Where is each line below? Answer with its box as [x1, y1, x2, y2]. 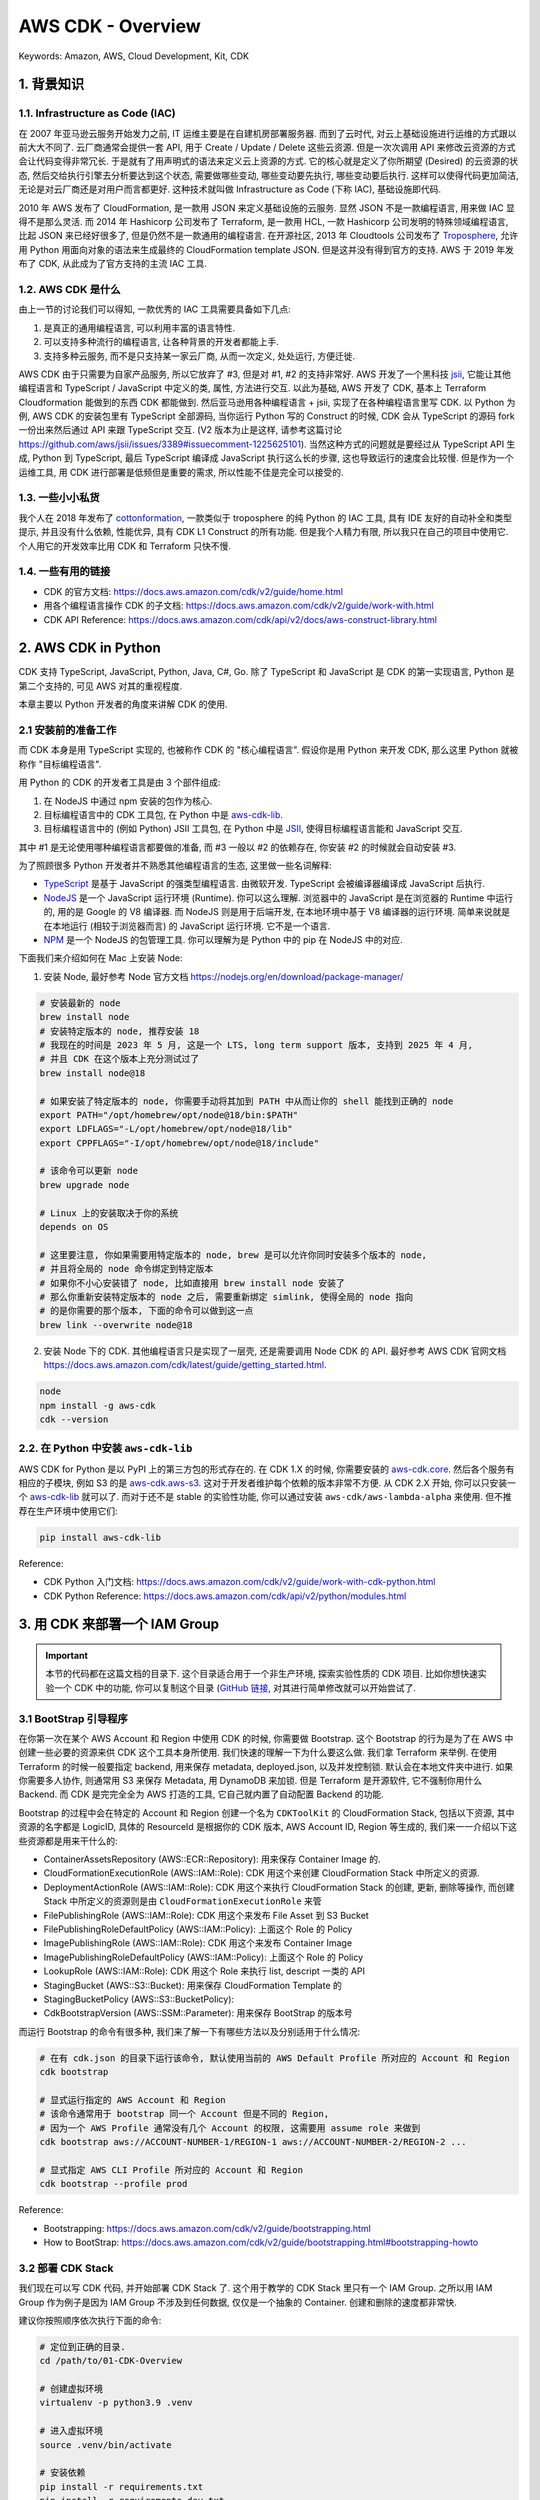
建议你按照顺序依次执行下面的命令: [18, 2314, 162, 2326]
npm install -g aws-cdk [39, 1400, 157, 1411]
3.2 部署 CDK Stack [18, 2261, 114, 2275]
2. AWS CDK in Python [18, 640, 162, 657]
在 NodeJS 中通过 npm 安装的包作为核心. [43, 795, 213, 807]
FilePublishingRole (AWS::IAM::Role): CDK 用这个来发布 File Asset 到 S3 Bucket [43, 1909, 369, 1921]
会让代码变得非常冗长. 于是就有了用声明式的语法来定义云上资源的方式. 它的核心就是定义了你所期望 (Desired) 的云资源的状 [18, 155, 519, 167]
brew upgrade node [39, 1179, 130, 1190]
